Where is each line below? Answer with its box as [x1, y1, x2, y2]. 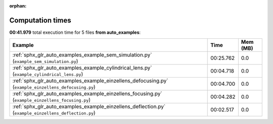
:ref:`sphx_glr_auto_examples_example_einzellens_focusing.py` [12, 90, 163, 97]
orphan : [9, 3, 27, 9]
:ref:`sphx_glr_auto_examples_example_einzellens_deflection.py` [12, 103, 166, 110]
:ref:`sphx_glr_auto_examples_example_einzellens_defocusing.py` [12, 77, 169, 84]
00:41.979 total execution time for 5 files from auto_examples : [9, 29, 141, 35]
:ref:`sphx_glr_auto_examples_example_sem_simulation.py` [12, 51, 152, 58]
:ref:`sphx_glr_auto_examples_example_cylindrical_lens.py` [12, 65, 153, 72]
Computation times [9, 16, 71, 25]
